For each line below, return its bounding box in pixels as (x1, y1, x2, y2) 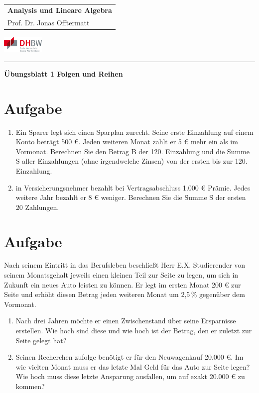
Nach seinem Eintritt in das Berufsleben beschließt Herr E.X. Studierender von (4, 260, 246, 270)
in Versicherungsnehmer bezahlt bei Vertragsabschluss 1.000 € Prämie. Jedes (15, 182, 251, 193)
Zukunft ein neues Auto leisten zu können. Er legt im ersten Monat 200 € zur (4, 279, 241, 290)
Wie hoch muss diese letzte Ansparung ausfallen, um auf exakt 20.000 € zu (15, 371, 245, 382)
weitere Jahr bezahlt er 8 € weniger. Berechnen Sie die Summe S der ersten (15, 192, 246, 202)
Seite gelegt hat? (15, 335, 67, 345)
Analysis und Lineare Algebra (7, 4, 112, 15)
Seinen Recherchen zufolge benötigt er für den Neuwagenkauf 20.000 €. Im (15, 352, 244, 362)
